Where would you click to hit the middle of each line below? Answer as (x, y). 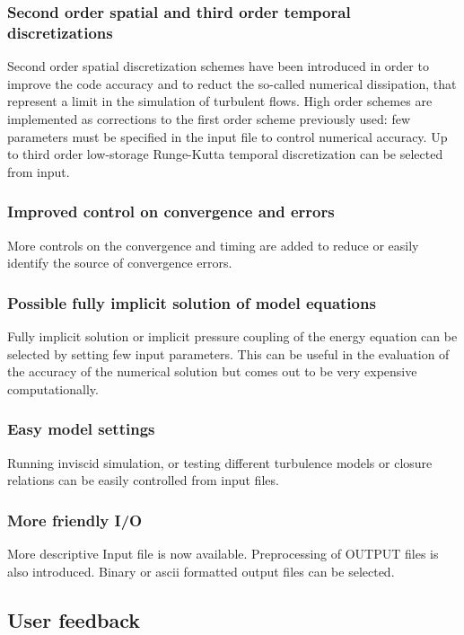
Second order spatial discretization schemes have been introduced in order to (218, 66)
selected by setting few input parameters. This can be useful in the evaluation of (228, 353)
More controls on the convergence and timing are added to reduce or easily (213, 245)
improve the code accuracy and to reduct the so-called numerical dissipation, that (232, 83)
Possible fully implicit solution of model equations (192, 302)
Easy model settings (81, 429)
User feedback (74, 619)
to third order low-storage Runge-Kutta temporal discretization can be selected (225, 154)
